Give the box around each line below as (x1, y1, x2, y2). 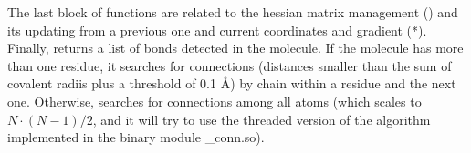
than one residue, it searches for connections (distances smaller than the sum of (7, 56, 452, 75)
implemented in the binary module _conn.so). (7, 127, 265, 147)
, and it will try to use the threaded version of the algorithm (92, 109, 431, 128)
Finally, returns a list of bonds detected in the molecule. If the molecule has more (7, 38, 464, 57)
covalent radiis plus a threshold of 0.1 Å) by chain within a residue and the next (7, 74, 456, 93)
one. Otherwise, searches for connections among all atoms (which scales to (7, 91, 422, 110)
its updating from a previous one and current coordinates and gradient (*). (7, 20, 427, 39)
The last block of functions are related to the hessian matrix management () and (7, 3, 458, 21)
